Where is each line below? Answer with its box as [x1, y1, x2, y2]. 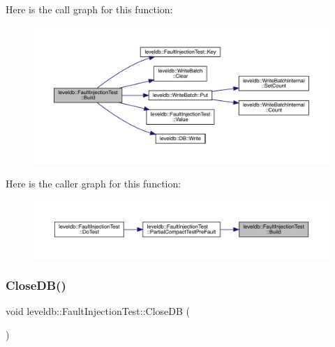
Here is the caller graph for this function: [6, 176, 181, 191]
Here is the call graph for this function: [6, 2, 173, 16]
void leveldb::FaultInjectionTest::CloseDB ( [6, 304, 191, 318]
